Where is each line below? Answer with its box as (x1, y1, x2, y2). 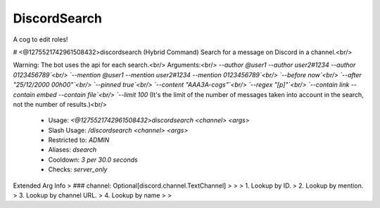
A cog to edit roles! (13, 35, 68, 44)
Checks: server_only (48, 165, 108, 174)
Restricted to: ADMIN (48, 136, 110, 144)
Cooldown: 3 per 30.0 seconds (48, 155, 138, 164)
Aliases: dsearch (48, 145, 97, 154)
